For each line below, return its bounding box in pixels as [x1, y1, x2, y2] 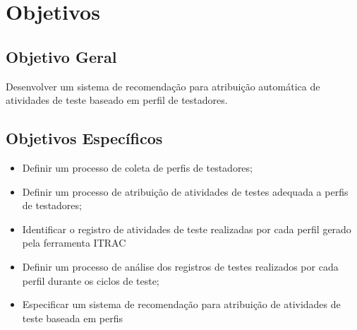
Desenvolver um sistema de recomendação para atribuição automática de [6, 78, 320, 93]
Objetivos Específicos [6, 127, 163, 149]
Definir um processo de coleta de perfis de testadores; [22, 160, 253, 175]
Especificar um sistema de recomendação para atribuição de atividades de [22, 297, 341, 312]
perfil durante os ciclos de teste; [22, 273, 159, 288]
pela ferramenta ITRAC [22, 235, 126, 250]
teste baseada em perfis [22, 310, 123, 325]
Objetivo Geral [6, 45, 117, 67]
